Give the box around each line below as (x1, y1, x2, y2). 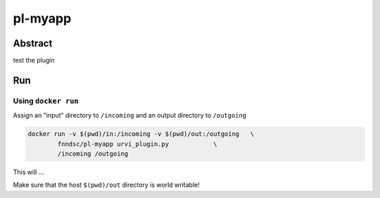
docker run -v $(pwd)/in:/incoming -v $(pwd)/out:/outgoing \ (27, 130, 255, 138)
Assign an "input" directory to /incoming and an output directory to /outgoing (13, 111, 246, 120)
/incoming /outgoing (57, 149, 129, 158)
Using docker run (13, 96, 79, 106)
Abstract (13, 37, 53, 49)
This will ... (13, 168, 44, 176)
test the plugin (13, 56, 55, 65)
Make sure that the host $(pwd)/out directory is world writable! (13, 180, 200, 190)
